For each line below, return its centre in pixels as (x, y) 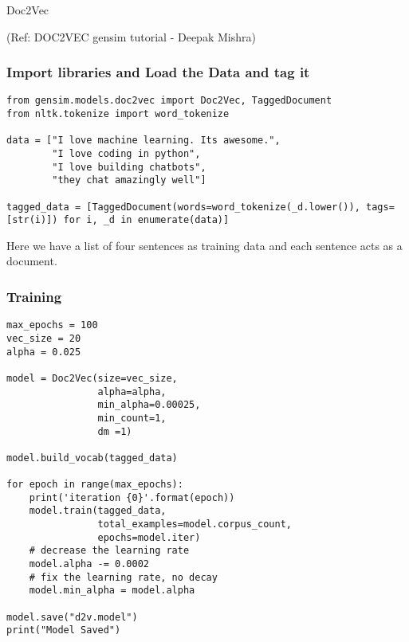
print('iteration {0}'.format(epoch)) (132, 497)
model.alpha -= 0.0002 (89, 564)
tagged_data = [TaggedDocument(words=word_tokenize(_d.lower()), (183, 207)
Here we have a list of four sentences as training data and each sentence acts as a (204, 245)
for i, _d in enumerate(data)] (146, 220)
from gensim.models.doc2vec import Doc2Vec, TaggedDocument (169, 101)
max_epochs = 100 (52, 325)
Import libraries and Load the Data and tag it (158, 72)
